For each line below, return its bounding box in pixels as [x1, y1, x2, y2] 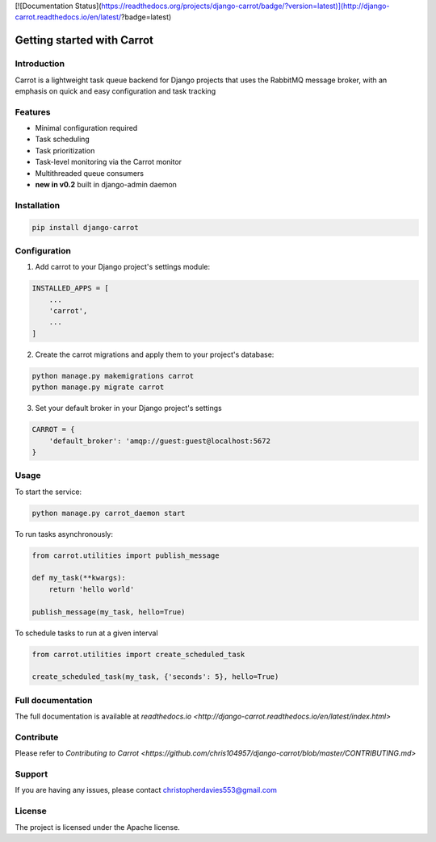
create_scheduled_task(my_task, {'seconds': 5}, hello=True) [31, 672, 279, 681]
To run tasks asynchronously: [15, 529, 113, 538]
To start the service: [15, 487, 82, 496]
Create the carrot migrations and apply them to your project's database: [35, 350, 275, 359]
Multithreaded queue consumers [35, 168, 145, 178]
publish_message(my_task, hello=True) [31, 607, 186, 617]
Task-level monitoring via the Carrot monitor [35, 157, 182, 167]
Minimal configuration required [35, 124, 138, 133]
